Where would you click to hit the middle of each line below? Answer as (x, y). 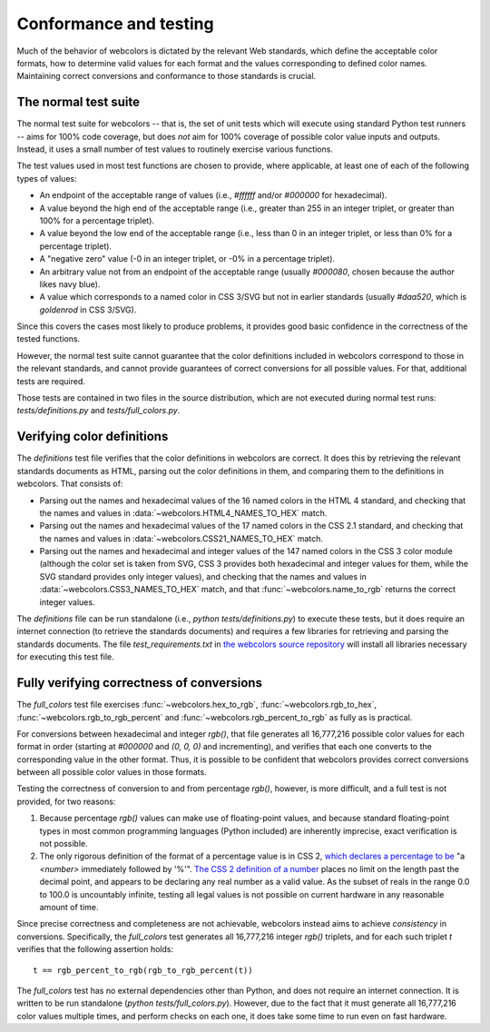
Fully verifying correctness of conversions (140, 683)
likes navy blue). (70, 284)
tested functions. (49, 339)
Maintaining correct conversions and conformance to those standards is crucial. (167, 76)
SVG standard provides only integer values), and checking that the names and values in (203, 576)
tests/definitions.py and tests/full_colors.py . (98, 411)
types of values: (47, 178)
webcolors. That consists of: (70, 484)
